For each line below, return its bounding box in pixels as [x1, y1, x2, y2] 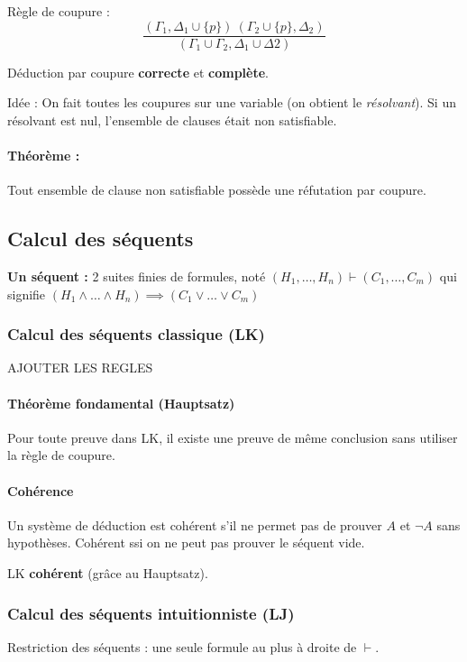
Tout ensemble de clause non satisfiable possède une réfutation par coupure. [7, 180, 426, 199]
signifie [7, 284, 46, 303]
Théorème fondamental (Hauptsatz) [7, 393, 235, 412]
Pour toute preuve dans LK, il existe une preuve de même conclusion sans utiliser [7, 428, 458, 446]
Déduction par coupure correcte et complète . [7, 62, 269, 81]
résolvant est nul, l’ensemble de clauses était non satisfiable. [7, 110, 337, 129]
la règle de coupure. [7, 446, 115, 464]
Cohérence [7, 481, 74, 500]
